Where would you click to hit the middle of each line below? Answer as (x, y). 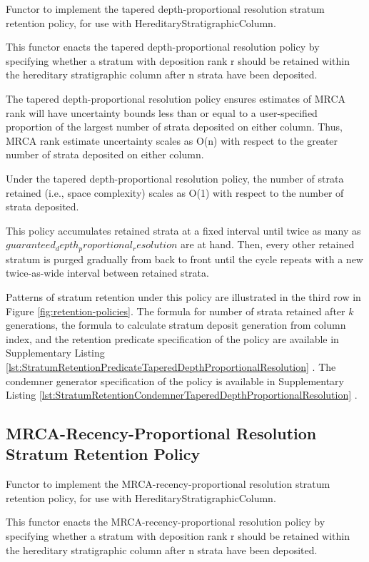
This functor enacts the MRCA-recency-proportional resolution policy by (166, 522)
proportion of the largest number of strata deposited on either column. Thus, (174, 127)
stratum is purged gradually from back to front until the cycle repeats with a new (184, 259)
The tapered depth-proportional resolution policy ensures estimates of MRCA (176, 98)
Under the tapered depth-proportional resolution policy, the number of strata (175, 178)
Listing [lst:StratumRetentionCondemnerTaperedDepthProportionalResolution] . (182, 395)
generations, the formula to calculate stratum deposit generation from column (176, 325)
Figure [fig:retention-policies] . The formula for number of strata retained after (176, 311)
